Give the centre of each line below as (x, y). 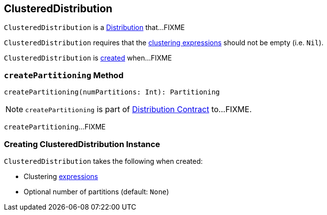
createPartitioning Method (64, 75)
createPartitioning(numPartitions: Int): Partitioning (112, 92)
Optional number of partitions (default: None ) (97, 191)
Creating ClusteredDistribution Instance (82, 144)
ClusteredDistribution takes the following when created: (103, 161)
